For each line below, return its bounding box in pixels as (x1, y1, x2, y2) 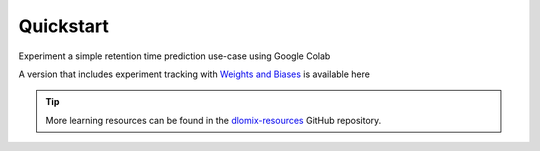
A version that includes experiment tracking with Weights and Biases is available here (18, 68, 370, 80)
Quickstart (18, 15, 110, 37)
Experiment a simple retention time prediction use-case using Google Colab (18, 50, 331, 62)
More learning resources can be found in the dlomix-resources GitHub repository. (45, 114, 382, 126)
